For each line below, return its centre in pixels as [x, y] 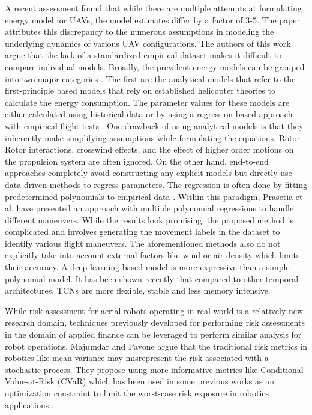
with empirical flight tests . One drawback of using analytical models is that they [154, 125]
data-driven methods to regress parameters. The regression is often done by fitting [156, 184]
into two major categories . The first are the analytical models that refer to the [150, 78]
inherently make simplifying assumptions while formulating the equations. [141, 137]
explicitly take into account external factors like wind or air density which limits [152, 255]
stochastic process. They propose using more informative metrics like [131, 369]
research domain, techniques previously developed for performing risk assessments [155, 322]
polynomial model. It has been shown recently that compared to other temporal [152, 278]
